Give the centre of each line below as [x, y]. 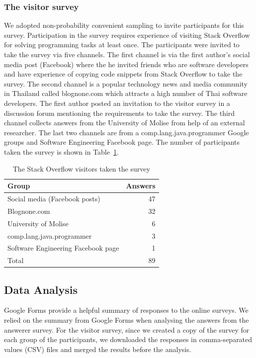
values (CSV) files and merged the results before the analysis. [98, 349]
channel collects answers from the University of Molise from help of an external [125, 123]
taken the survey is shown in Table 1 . [61, 151]
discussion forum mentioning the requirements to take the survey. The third [120, 113]
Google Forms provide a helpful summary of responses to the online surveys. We [126, 310]
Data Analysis [41, 289]
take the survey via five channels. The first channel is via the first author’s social [127, 54]
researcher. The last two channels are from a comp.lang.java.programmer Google [127, 132]
